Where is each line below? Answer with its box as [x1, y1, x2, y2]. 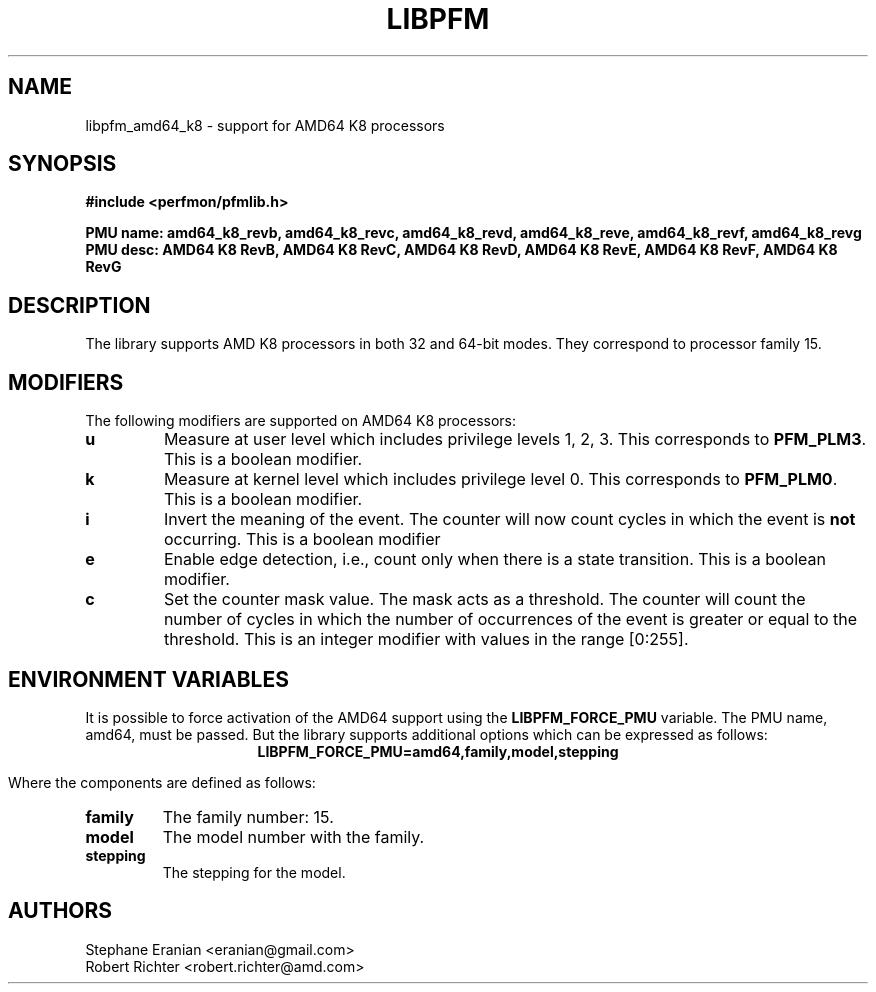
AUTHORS [8, 898, 113, 924]
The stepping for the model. [162, 863, 346, 881]
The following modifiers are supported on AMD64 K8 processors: [85, 412, 517, 430]
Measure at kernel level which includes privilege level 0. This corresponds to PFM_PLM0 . [163, 469, 838, 490]
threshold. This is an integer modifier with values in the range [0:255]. [163, 629, 689, 650]
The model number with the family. [162, 826, 425, 847]
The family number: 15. [162, 806, 334, 827]
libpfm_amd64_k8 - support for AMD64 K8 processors [85, 116, 445, 134]
